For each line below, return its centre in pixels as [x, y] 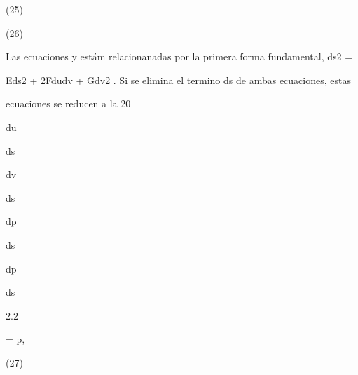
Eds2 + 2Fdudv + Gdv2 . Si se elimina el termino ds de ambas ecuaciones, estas [178, 80]
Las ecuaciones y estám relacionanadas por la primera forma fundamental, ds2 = [179, 56]
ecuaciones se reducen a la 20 [68, 103]
